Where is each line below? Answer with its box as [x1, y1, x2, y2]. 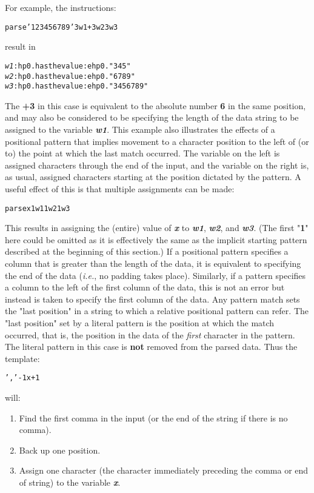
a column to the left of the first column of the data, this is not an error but [5, 281, 285, 293]
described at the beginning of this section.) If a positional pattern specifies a [5, 245, 289, 258]
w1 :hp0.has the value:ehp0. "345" [5, 61, 131, 70]
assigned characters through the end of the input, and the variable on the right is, [5, 158, 309, 171]
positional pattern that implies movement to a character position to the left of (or [5, 135, 309, 147]
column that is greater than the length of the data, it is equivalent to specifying [5, 257, 301, 269]
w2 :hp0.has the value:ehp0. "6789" [5, 72, 135, 81]
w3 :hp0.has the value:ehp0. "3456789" [5, 82, 149, 91]
